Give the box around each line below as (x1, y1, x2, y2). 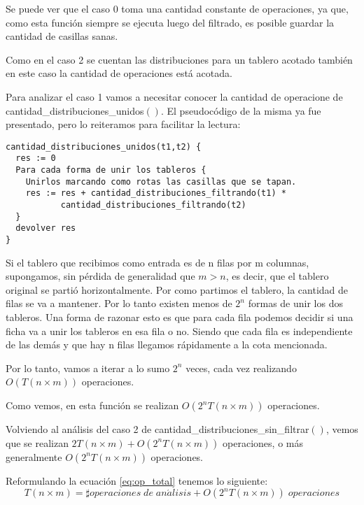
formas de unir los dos (248, 296, 343, 311)
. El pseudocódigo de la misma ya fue (160, 103, 321, 118)
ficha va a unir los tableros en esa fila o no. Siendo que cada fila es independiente (6, 323, 353, 338)
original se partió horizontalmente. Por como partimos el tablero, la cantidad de (6, 282, 349, 297)
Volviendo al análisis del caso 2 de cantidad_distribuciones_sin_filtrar (6, 422, 309, 436)
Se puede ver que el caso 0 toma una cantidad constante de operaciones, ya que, (6, 1, 349, 15)
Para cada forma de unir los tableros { (15, 165, 206, 176)
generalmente (6, 449, 62, 464)
